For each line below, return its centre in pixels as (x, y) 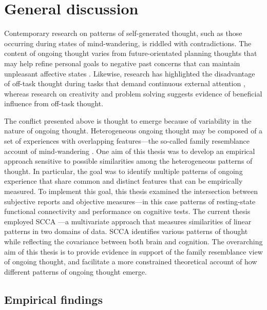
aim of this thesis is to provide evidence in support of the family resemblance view (133, 251)
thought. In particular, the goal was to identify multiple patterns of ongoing (123, 171)
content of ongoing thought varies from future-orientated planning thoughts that (131, 53)
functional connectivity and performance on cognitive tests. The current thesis (127, 211)
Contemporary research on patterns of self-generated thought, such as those (123, 33)
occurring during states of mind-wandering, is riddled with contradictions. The (128, 43)
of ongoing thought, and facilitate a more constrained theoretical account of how (131, 261)
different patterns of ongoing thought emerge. (75, 271)
